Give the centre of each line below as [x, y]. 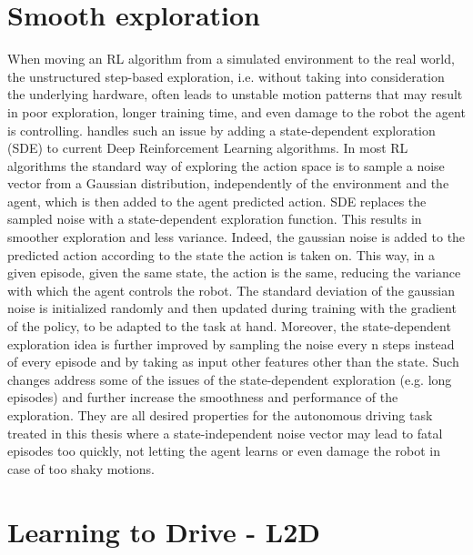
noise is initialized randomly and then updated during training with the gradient [232, 308]
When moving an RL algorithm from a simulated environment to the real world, [231, 59]
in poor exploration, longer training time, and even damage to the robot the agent [236, 111]
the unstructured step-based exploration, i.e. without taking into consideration [226, 76]
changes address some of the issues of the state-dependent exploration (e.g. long [230, 379]
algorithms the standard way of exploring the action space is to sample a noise [226, 165]
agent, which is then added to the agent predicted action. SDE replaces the [217, 201]
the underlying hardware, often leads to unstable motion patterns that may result [235, 94]
